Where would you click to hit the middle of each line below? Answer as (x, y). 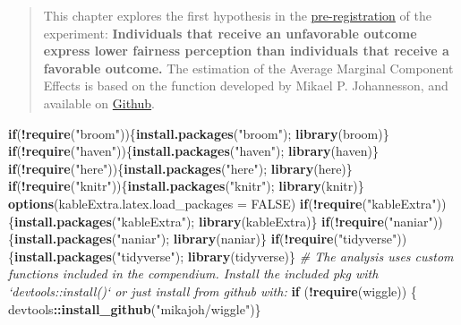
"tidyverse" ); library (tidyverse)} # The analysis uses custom (285, 256)
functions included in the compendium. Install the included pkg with (193, 274)
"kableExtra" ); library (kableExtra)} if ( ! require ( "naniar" (275, 221)
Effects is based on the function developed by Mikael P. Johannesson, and (246, 86)
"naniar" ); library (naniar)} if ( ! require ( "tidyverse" (257, 239)
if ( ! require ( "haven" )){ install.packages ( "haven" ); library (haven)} (193, 151)
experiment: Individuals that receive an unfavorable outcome (230, 33)
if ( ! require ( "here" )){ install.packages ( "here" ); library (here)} (180, 168)
